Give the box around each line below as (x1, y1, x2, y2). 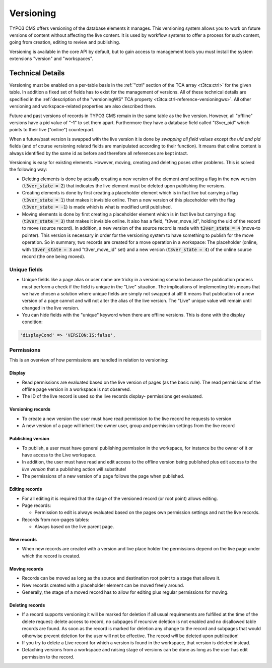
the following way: (9, 167, 47, 173)
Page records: (22, 502, 51, 508)
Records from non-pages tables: (22, 517, 90, 523)
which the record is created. (22, 553, 81, 559)
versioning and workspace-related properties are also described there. (9, 104, 157, 110)
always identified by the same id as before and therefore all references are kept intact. (9, 150, 188, 156)
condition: (22, 319, 43, 325)
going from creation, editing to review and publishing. (9, 39, 120, 45)
